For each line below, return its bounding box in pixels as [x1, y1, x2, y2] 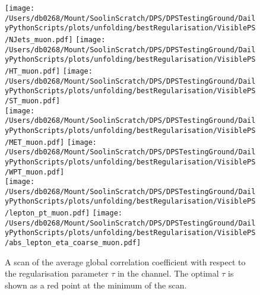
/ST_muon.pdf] [5, 96, 61, 105]
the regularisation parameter [5, 267, 109, 280]
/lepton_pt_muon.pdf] [5, 209, 90, 218]
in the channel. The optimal [117, 267, 219, 280]
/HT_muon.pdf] [5, 66, 61, 75]
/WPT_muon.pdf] [5, 167, 65, 176]
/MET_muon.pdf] [5, 138, 65, 147]
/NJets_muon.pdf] [5, 35, 73, 44]
